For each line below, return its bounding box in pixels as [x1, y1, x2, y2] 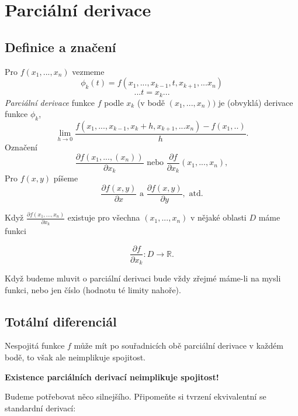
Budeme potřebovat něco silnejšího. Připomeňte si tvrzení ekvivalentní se [5, 390, 266, 403]
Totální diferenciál [5, 312, 117, 330]
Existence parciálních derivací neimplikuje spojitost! [5, 370, 219, 383]
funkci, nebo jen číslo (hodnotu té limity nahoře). [5, 283, 181, 295]
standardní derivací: [5, 401, 76, 414]
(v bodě [137, 96, 165, 108]
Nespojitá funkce [5, 339, 65, 352]
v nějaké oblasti [190, 211, 247, 224]
